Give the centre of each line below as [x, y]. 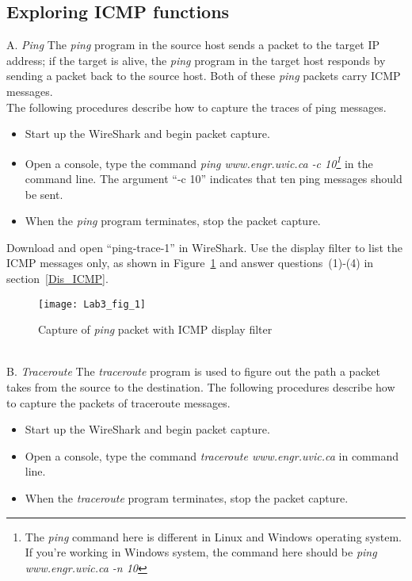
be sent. [44, 194]
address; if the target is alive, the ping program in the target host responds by [196, 60]
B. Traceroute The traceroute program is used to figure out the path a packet [193, 371]
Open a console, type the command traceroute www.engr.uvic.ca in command [212, 455]
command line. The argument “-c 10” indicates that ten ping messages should [214, 179]
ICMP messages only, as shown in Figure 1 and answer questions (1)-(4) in [190, 263]
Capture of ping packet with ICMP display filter [155, 329]
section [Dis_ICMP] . [57, 278]
